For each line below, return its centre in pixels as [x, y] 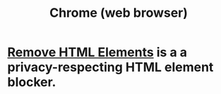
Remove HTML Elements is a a [97, 52]
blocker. [32, 82]
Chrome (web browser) [119, 13]
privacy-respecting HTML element [110, 67]
